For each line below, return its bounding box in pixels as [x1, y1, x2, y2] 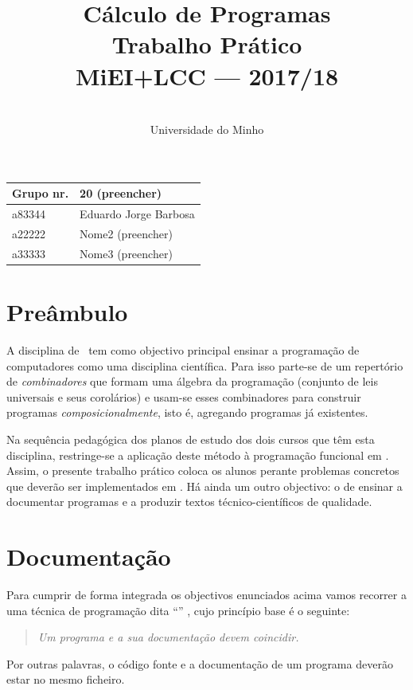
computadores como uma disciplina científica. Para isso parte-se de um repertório [6, 357, 403, 374]
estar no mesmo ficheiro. [6, 671, 125, 688]
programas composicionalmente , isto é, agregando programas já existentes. [6, 404, 368, 421]
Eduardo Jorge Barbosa [80, 206, 195, 222]
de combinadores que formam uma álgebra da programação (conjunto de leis [6, 373, 378, 390]
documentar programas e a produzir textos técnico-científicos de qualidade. [6, 493, 372, 510]
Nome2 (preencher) [80, 225, 173, 241]
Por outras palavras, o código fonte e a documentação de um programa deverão [6, 655, 393, 672]
